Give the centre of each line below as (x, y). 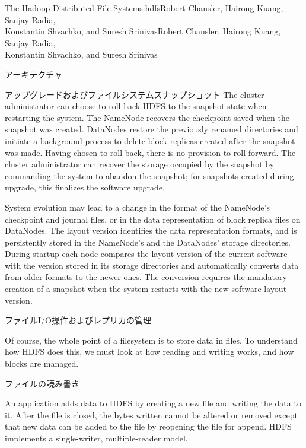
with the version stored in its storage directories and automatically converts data (152, 265)
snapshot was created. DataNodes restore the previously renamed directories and (152, 129)
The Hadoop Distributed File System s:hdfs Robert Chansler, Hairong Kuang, (144, 8)
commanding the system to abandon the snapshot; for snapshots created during (149, 175)
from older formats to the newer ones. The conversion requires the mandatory (146, 277)
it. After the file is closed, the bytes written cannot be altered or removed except (151, 414)
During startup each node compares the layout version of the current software (146, 254)
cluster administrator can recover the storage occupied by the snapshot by (140, 164)
